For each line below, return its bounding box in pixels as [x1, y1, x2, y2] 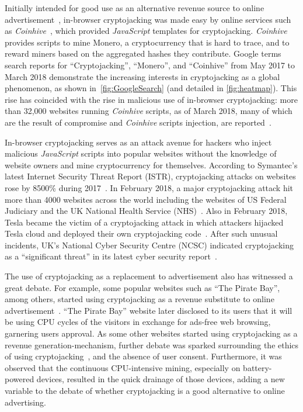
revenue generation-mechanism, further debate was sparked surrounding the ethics [5, 338, 299, 351]
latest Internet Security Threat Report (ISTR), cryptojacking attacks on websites [5, 170, 296, 182]
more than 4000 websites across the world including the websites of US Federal [5, 193, 287, 205]
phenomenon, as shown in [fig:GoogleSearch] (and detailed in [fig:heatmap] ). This [5, 82, 297, 94]
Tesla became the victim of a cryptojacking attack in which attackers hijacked [5, 216, 284, 228]
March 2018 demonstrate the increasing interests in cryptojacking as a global [5, 70, 280, 82]
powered [5, 373, 34, 385]
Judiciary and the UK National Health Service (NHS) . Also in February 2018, [5, 205, 288, 217]
